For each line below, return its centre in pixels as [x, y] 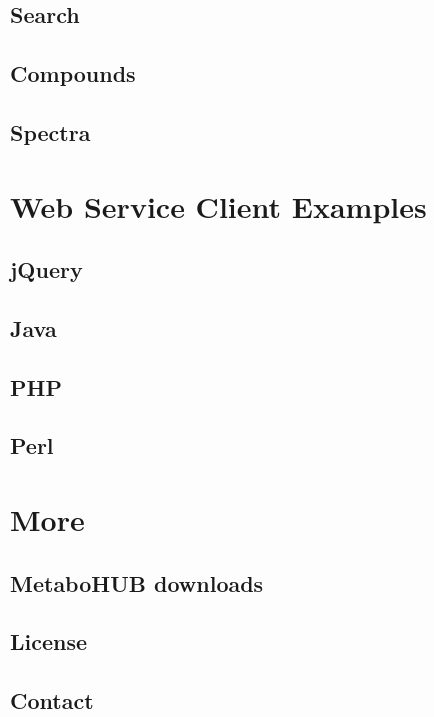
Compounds [73, 73]
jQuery [46, 269]
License [49, 641]
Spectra [50, 131]
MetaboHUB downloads [137, 582]
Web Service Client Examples [218, 205]
